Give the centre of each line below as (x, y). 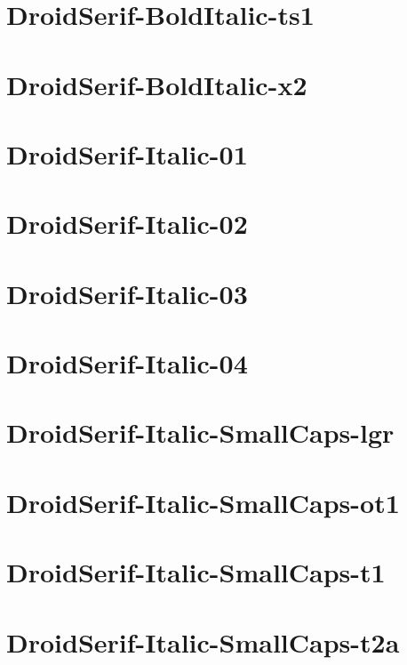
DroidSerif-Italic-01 (127, 153)
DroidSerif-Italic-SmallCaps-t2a (203, 641)
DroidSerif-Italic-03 (127, 293)
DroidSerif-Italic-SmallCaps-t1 (196, 572)
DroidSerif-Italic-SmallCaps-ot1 (203, 502)
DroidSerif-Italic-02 (127, 224)
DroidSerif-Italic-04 (127, 363)
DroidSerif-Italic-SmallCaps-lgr (200, 433)
